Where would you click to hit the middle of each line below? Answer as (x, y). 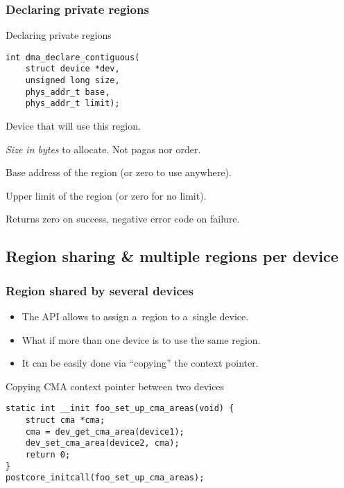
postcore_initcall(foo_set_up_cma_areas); (105, 478)
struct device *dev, (72, 69)
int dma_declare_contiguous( (73, 57)
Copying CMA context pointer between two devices (115, 386)
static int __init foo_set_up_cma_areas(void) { (120, 409)
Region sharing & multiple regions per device (172, 256)
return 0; (48, 455)
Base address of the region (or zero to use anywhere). (119, 172)
